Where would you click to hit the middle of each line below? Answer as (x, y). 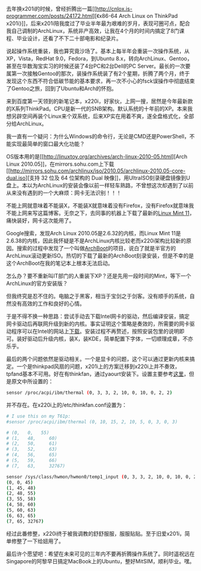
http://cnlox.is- (114, 9)
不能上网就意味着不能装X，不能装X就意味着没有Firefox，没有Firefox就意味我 (100, 206)
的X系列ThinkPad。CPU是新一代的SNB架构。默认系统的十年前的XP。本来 (97, 109)
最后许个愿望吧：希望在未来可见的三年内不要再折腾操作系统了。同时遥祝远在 (100, 554)
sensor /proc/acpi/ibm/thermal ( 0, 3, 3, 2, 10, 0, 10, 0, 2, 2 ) (89, 393)
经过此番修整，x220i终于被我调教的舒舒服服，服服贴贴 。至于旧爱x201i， (96, 533)
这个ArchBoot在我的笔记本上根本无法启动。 (60, 263)
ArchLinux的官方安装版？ (37, 283)
